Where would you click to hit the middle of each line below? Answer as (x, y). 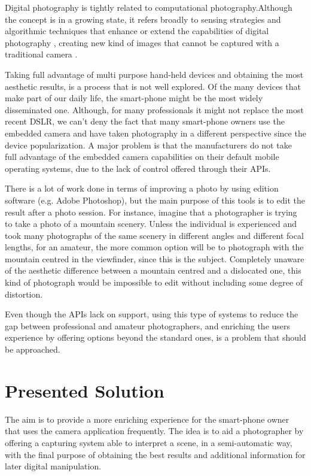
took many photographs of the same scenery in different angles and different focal (154, 235)
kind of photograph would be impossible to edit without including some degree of (154, 282)
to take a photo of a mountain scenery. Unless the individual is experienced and (151, 224)
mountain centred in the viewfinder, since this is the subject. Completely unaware (155, 258)
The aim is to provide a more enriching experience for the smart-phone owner (147, 419)
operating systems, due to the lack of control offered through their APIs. (138, 168)
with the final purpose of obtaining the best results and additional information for (155, 454)
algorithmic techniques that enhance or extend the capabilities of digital (137, 31)
